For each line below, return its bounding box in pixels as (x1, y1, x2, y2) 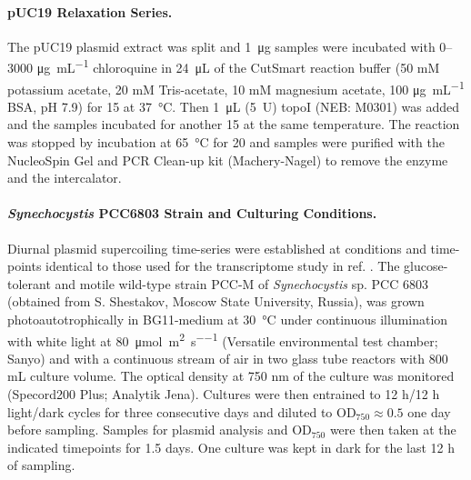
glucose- (404, 256, 448, 275)
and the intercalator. (7, 168, 122, 187)
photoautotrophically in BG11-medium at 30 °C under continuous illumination (7, 310, 448, 329)
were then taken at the (329, 420, 456, 439)
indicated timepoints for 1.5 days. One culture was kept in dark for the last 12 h (7, 437, 456, 456)
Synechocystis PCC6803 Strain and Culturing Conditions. (7, 204, 377, 223)
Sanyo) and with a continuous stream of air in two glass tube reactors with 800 (7, 348, 448, 367)
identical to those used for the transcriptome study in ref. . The (45, 256, 400, 275)
